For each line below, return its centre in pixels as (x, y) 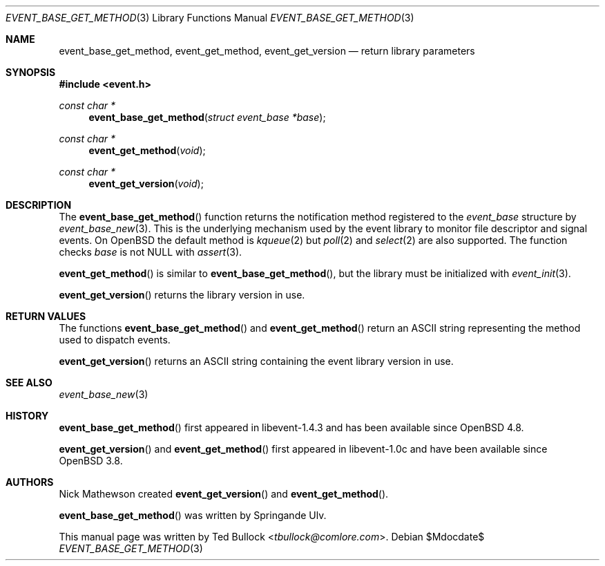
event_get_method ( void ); (147, 150)
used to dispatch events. (115, 340)
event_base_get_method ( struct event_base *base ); (207, 117)
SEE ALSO (29, 383)
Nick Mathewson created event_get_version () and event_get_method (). (224, 494)
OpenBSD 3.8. (91, 461)
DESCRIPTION (39, 205)
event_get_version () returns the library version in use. (182, 295)
